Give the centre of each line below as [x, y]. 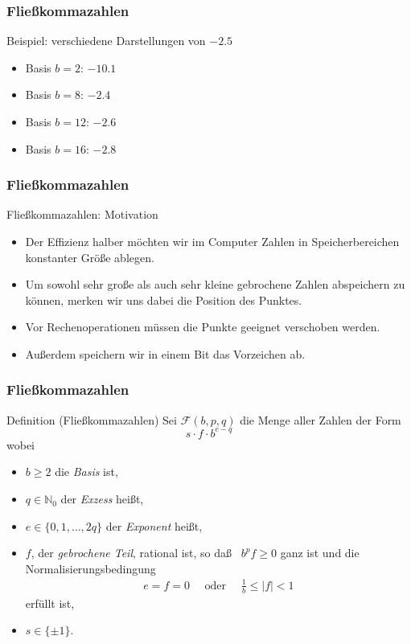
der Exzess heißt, [102, 499]
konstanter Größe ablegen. [90, 257]
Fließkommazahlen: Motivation [82, 214]
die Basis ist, [86, 472]
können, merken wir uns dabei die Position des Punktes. [164, 299]
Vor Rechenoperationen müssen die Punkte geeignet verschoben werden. [203, 327]
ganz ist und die [320, 553]
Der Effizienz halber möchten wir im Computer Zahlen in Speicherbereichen [212, 241]
